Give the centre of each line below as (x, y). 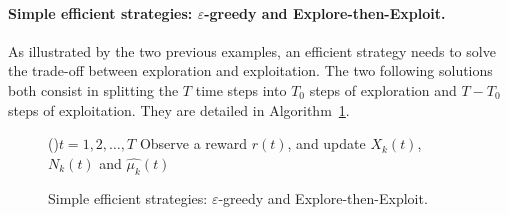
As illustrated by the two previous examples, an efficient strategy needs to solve (252, 50)
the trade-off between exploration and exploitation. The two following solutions (250, 70)
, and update (326, 143)
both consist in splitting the (93, 89)
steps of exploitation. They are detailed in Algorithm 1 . (179, 109)
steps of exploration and (383, 89)
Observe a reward (193, 143)
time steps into (241, 89)
